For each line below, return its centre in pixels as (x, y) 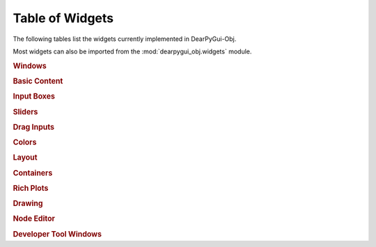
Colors (25, 142)
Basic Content (38, 81)
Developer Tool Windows (57, 234)
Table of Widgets (63, 18)
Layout (25, 157)
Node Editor (34, 219)
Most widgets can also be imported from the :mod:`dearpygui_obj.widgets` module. (132, 51)
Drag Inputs (34, 127)
